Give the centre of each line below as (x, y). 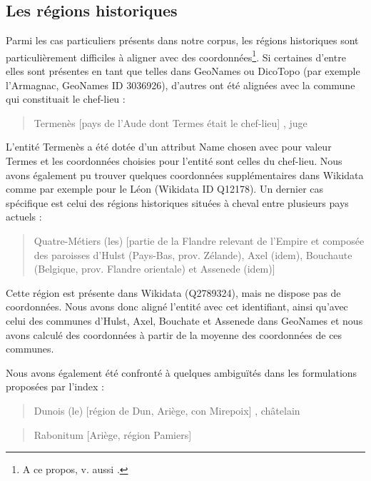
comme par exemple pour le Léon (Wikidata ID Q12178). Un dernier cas (165, 189)
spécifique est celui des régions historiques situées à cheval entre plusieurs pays (177, 202)
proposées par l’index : (55, 386)
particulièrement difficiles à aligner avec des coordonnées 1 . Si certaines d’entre (176, 56)
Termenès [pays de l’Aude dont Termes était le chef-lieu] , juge (171, 122)
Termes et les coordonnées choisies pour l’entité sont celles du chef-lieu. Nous (174, 161)
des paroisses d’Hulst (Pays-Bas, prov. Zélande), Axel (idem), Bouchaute (193, 254)
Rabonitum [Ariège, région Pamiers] (113, 434)
